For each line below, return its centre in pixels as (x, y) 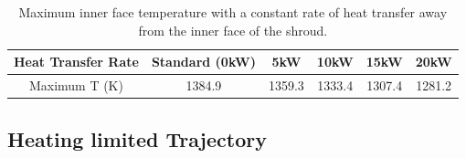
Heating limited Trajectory (137, 138)
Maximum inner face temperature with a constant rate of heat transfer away (233, 12)
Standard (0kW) (203, 62)
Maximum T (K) (76, 85)
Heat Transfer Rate (76, 62)
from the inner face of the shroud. (233, 30)
